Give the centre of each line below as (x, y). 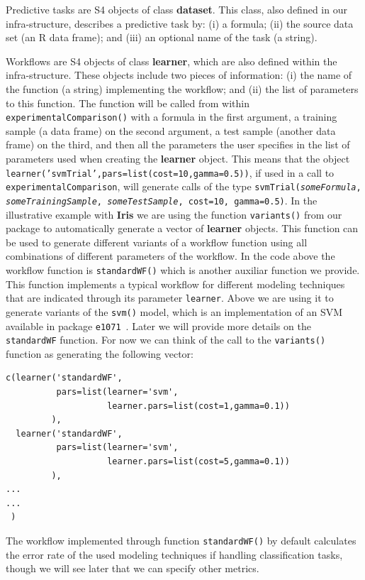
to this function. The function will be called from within (128, 103)
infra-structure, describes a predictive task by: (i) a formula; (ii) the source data (180, 23)
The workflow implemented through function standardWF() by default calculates (181, 540)
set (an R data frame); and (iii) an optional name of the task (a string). (162, 37)
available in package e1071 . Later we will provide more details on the (158, 325)
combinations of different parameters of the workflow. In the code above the (170, 256)
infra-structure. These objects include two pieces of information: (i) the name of (179, 75)
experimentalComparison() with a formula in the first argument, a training (172, 117)
